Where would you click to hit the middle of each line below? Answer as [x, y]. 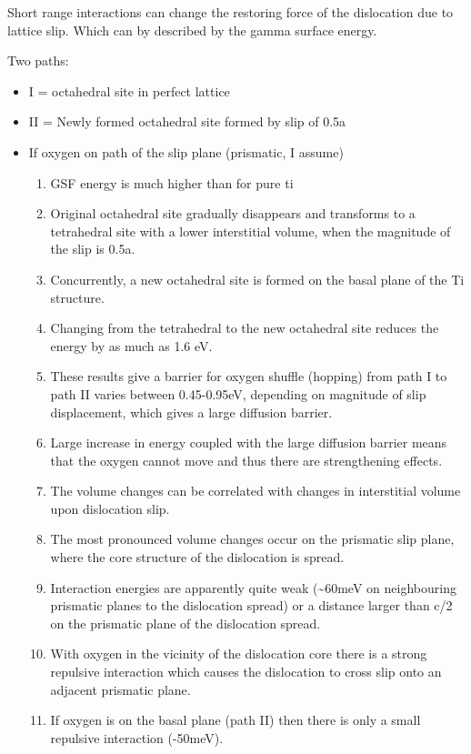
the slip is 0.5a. [93, 249]
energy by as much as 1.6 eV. [131, 345]
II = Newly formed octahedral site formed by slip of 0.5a [187, 121]
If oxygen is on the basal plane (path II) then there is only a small [235, 720]
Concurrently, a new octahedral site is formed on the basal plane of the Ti [257, 279]
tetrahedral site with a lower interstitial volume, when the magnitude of [251, 231]
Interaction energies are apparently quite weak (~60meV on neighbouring [253, 587]
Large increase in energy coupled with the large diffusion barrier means [249, 442]
